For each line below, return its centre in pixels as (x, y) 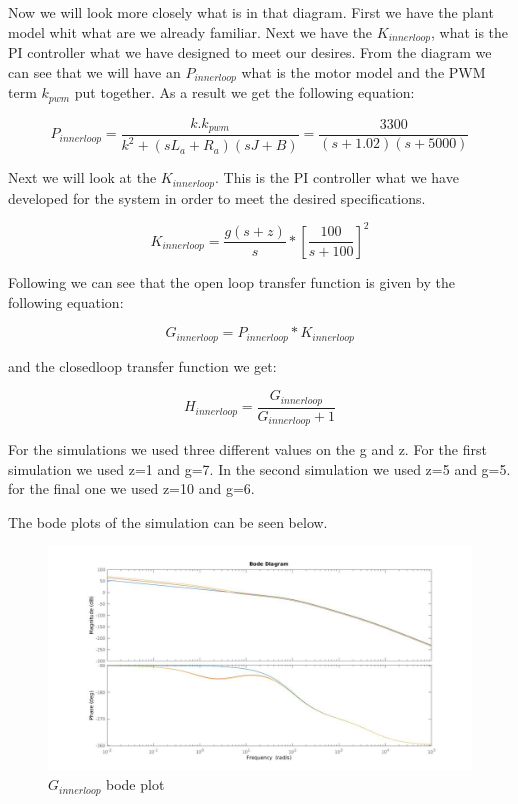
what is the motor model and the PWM (363, 71)
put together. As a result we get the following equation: (244, 92)
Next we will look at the (82, 177)
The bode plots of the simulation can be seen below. (168, 521)
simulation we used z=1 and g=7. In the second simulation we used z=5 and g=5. (259, 468)
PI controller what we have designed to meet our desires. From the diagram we (250, 52)
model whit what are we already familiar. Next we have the (190, 31)
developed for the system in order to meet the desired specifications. (217, 197)
